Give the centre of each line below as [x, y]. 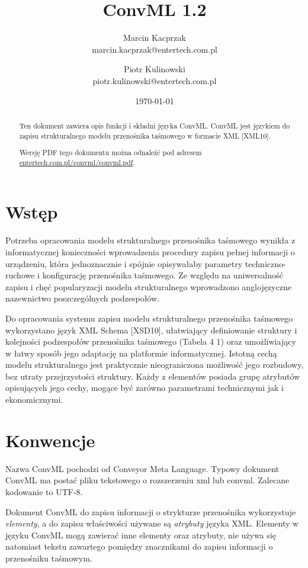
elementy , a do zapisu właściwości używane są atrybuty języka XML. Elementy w [152, 523]
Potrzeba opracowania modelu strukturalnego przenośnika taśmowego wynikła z [150, 240]
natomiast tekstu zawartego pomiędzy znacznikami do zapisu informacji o [139, 546]
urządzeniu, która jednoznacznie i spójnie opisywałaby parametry [124, 263]
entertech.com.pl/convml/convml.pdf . [77, 162]
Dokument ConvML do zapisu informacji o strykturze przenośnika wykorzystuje [151, 511]
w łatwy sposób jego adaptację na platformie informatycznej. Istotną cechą [141, 353]
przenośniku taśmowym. [49, 558]
